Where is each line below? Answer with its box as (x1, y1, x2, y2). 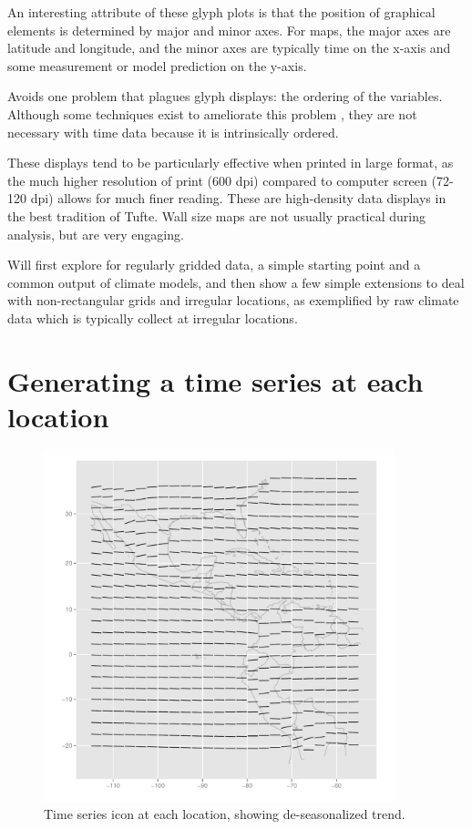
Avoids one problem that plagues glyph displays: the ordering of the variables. (7, 87, 443, 106)
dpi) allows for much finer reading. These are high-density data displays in (30, 189, 446, 208)
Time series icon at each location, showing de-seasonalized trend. (44, 804, 405, 824)
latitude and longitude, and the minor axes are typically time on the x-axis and (7, 38, 451, 57)
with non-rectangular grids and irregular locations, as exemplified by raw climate (7, 291, 459, 310)
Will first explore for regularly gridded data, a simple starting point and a (7, 255, 421, 274)
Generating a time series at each (7, 362, 424, 399)
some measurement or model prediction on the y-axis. (7, 56, 307, 75)
